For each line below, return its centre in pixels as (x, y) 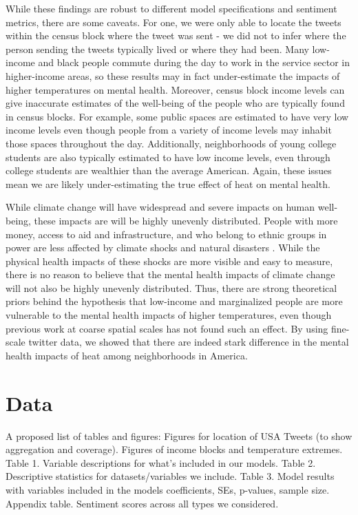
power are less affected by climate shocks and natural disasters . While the (163, 248)
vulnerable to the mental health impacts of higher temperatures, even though (169, 315)
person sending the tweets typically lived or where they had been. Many (157, 49)
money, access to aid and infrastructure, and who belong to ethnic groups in (166, 234)
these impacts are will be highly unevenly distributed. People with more (186, 220)
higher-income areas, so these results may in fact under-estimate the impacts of (173, 75)
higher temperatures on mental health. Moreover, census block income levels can (175, 89)
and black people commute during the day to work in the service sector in (194, 62)
